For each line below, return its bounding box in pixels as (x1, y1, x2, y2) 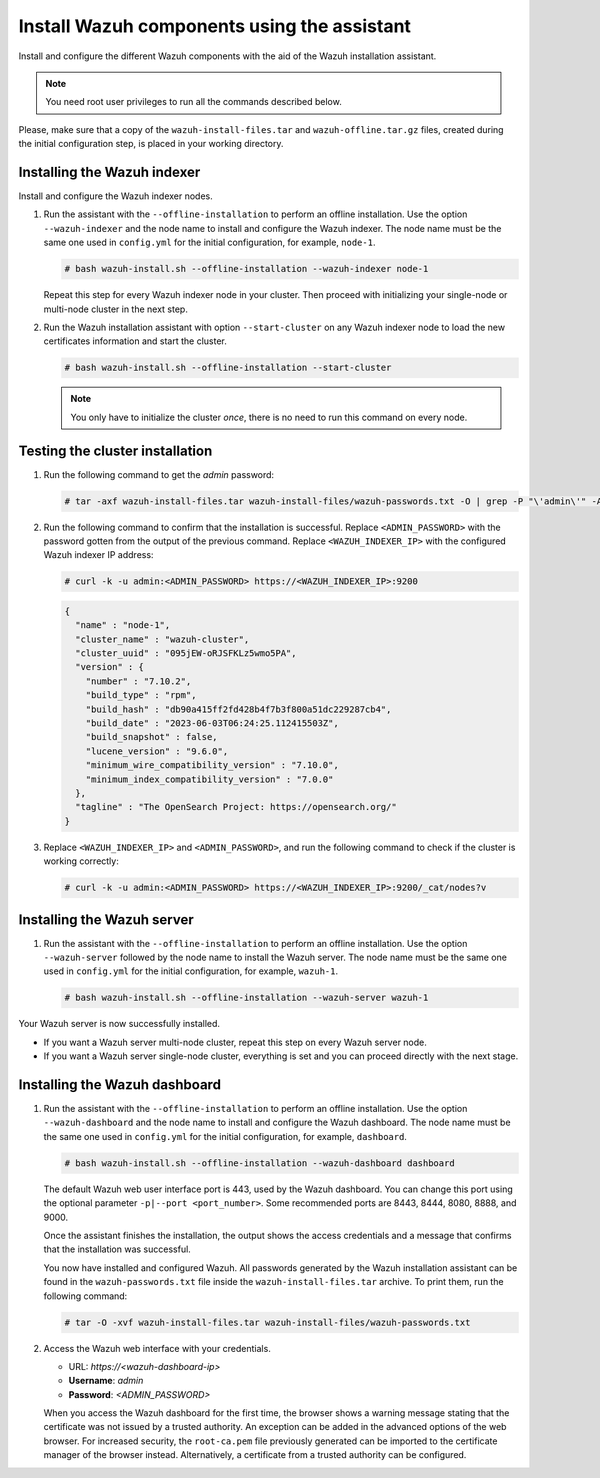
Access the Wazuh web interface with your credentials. (43, 1342, 272, 1354)
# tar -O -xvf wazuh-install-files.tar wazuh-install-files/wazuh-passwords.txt (64, 1316, 471, 1328)
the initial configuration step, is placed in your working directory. (18, 138, 284, 150)
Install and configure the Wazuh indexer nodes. (18, 190, 214, 202)
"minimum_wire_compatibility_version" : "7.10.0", (85, 760, 339, 771)
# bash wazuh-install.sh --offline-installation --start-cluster (64, 362, 392, 374)
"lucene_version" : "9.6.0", (85, 745, 229, 757)
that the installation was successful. (43, 1243, 192, 1255)
